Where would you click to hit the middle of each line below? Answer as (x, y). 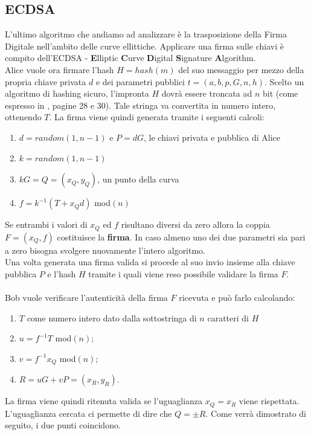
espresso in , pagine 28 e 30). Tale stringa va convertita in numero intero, (140, 105)
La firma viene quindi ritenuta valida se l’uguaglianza (104, 401)
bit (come (281, 93)
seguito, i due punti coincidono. (63, 425)
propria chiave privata (46, 81)
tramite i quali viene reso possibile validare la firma (183, 273)
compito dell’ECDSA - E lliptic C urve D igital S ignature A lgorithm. (130, 58)
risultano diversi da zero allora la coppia (195, 224)
